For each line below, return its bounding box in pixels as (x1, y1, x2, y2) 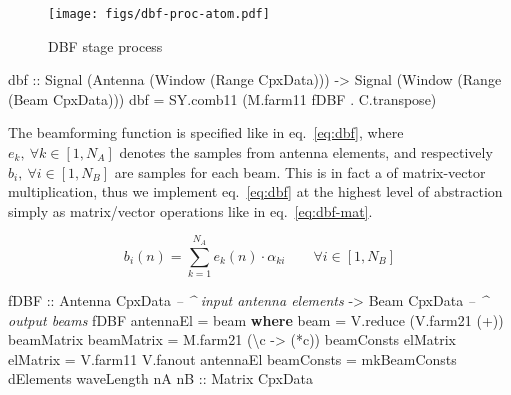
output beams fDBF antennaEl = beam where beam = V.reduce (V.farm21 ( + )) (8, 309, 504, 330)
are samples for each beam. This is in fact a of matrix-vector (114, 161, 486, 182)
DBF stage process (48, 35, 163, 56)
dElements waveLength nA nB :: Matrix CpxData (8, 368, 314, 389)
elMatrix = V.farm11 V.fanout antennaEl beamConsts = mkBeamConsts (8, 348, 457, 369)
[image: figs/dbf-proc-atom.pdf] (48, 7, 270, 21)
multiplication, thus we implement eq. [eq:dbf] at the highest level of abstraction (8, 181, 503, 202)
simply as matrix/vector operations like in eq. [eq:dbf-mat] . (8, 200, 373, 221)
